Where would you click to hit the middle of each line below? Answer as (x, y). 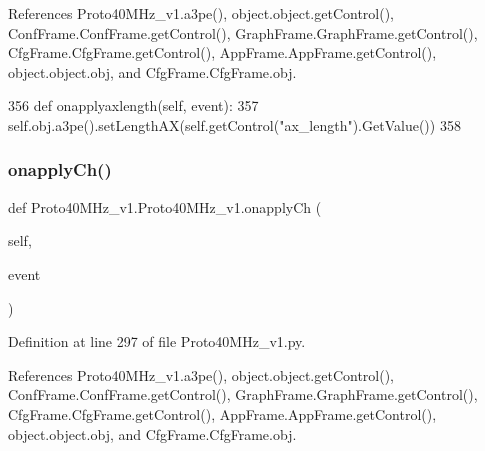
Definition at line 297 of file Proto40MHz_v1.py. (157, 341)
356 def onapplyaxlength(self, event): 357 (133, 105)
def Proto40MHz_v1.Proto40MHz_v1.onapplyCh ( (165, 206)
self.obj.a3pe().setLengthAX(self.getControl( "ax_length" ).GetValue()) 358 (234, 124)
